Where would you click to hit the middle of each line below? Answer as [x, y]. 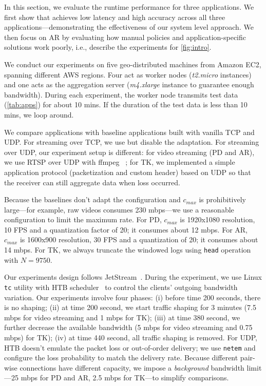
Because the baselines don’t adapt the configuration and [92, 199]
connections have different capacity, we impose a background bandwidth [132, 367]
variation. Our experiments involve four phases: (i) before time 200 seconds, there [132, 297]
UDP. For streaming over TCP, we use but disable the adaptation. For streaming [132, 142]
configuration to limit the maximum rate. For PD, [83, 219]
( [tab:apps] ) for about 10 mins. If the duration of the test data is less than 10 [126, 104]
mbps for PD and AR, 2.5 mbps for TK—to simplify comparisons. [125, 378]
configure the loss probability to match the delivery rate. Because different [121, 358]
